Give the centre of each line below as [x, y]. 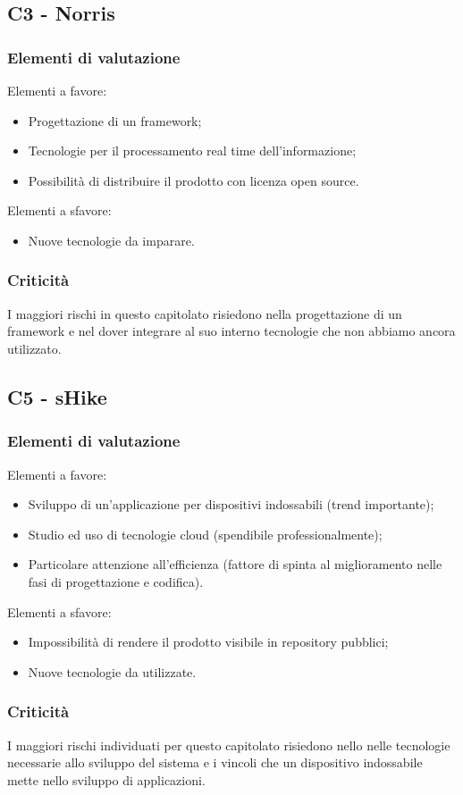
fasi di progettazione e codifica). [116, 581]
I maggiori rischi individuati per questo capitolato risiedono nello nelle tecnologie [229, 745]
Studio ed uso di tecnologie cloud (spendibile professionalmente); [205, 534]
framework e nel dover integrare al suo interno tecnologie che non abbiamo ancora [231, 331]
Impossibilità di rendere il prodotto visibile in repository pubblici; [208, 642]
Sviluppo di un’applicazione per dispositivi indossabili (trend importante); [231, 504]
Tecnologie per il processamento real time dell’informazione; [192, 151]
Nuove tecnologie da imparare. [111, 240]
